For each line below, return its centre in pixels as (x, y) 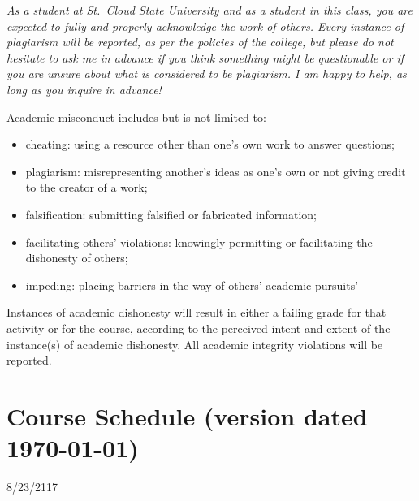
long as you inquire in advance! (84, 89)
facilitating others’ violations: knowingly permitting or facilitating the (199, 242)
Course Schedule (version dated (187, 415)
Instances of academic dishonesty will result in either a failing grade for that (197, 312)
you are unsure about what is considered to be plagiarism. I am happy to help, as (207, 73)
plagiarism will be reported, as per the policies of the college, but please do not (200, 42)
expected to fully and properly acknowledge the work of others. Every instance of (205, 26)
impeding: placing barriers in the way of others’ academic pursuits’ (192, 285)
